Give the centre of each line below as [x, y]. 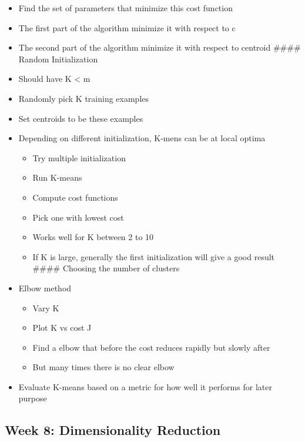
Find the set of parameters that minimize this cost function [125, 8]
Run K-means [57, 177]
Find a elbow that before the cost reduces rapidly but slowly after [151, 347]
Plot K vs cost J [62, 328]
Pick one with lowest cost [78, 217]
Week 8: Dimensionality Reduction [113, 430]
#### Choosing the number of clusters [106, 268]
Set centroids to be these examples [81, 118]
